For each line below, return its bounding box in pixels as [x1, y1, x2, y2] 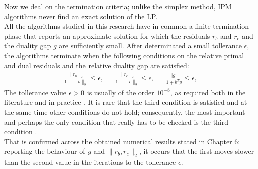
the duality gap [4, 40, 51, 51]
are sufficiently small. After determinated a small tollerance [59, 40, 242, 51]
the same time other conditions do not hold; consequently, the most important [4, 106, 245, 117]
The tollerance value [4, 87, 67, 97]
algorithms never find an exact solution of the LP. [4, 11, 158, 21]
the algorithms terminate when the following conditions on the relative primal [4, 50, 244, 60]
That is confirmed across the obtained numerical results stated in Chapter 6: [4, 136, 240, 146]
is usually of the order [87, 87, 154, 97]
